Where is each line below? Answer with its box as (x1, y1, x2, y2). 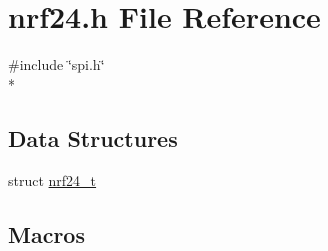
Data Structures (8, 122, 178, 153)
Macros (8, 218, 85, 249)
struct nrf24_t (8, 169, 97, 190)
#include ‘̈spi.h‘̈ (8, 54, 105, 75)
